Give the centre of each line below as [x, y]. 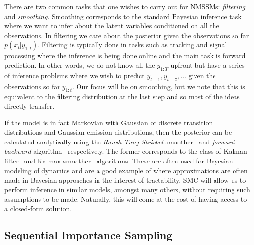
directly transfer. [29, 106]
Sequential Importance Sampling [88, 235]
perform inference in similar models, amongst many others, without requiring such [127, 189]
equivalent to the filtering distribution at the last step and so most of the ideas [122, 96]
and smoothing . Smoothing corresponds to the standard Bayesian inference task [123, 16]
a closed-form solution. [38, 208]
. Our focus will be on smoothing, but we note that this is [159, 86]
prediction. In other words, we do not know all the [80, 65]
